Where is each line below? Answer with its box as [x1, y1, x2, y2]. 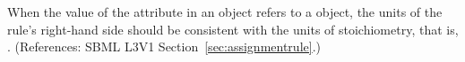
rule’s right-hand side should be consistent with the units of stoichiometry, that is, [7, 19, 459, 38]
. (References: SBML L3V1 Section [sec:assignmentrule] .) [7, 37, 321, 56]
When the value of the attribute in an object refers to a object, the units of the [7, 3, 443, 20]
